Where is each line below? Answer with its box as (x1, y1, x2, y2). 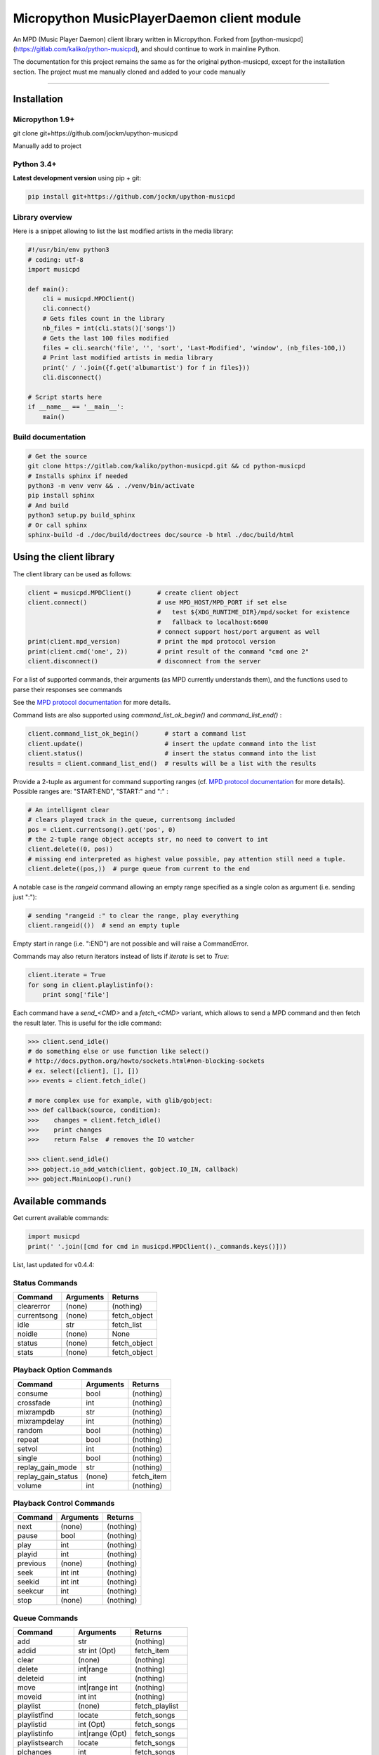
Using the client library (13, 551, 115, 563)
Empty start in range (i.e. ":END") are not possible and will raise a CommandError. (13, 939, 249, 948)
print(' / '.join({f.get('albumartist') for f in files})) (42, 364, 251, 371)
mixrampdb (17, 1407, 55, 1417)
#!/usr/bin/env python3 (27, 246, 110, 254)
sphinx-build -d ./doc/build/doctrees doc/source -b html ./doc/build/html (27, 531, 295, 539)
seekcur (17, 1587, 44, 1596)
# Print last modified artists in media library (42, 354, 213, 362)
